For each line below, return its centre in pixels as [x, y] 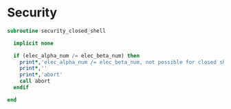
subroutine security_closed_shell [57, 31]
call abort [35, 81]
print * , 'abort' [41, 75]
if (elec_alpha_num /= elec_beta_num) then [76, 56]
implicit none [33, 43]
